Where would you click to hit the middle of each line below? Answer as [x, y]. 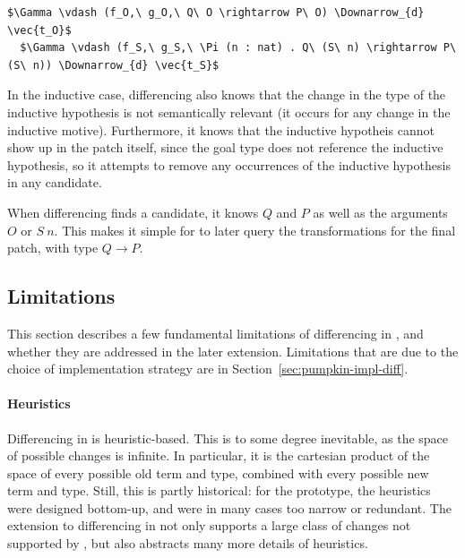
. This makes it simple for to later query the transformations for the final [255, 230]
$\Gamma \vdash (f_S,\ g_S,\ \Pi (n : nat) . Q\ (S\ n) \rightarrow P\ [238, 48]
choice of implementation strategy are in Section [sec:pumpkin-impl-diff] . [208, 369]
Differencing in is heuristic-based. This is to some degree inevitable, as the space [228, 438]
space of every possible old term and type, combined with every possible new [218, 472]
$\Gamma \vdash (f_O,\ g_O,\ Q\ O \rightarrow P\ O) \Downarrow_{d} [216, 13]
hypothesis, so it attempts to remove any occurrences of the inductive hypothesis [229, 164]
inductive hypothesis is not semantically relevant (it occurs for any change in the [229, 112]
